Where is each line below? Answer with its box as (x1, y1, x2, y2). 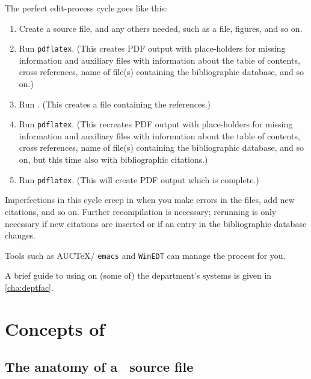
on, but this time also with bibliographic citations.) (19, 153, 208, 166)
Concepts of (5, 316, 105, 341)
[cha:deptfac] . (5, 280, 54, 293)
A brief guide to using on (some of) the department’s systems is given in (5, 269, 272, 282)
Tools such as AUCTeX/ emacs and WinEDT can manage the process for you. (5, 249, 286, 261)
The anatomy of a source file (5, 357, 194, 376)
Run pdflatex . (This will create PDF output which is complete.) (19, 173, 259, 186)
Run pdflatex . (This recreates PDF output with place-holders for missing (19, 118, 293, 130)
